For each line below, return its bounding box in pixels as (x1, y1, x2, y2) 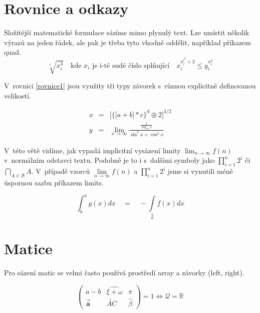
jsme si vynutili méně (167, 166, 233, 176)
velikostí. (4, 90, 31, 100)
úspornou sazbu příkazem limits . (4, 177, 104, 187)
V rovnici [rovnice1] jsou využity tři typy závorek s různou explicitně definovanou (4, 80, 256, 91)
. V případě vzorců (31, 166, 90, 176)
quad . (4, 47, 21, 57)
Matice (4, 238, 53, 259)
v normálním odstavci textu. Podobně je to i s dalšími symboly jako (4, 155, 215, 165)
